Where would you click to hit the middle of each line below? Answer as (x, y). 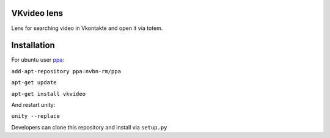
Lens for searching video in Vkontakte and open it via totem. (87, 28)
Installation (33, 45)
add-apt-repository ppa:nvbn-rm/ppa (66, 71)
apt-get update (34, 83)
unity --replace (36, 116)
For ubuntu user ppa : (38, 60)
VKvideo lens (37, 13)
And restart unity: (33, 104)
